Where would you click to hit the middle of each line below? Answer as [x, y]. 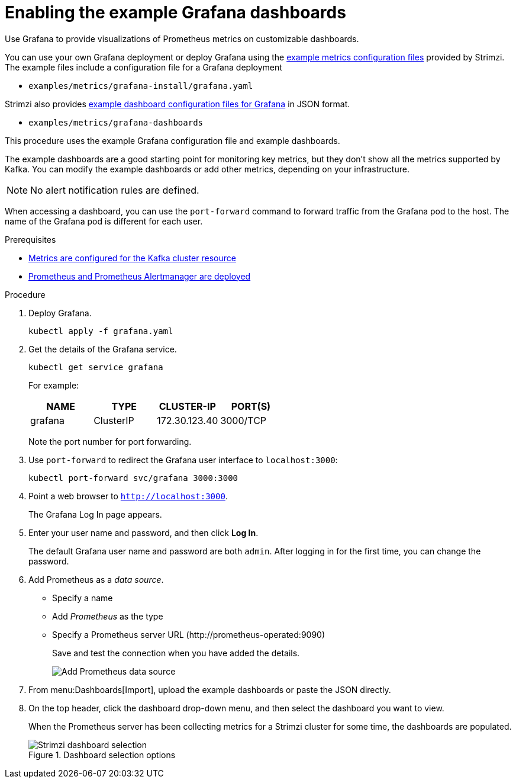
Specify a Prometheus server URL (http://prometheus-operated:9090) [189, 634]
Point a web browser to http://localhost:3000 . [128, 496]
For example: [54, 385]
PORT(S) [251, 406]
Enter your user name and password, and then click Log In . [143, 532]
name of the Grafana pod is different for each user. [104, 221]
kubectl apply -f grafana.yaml [101, 331]
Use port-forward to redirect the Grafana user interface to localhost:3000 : [183, 460]
